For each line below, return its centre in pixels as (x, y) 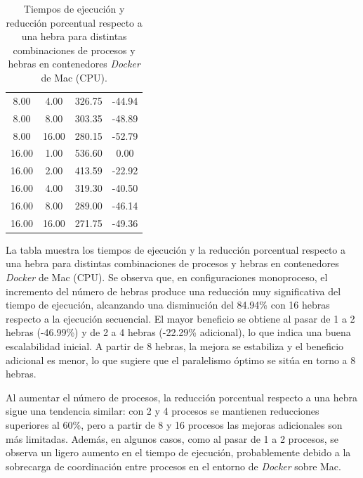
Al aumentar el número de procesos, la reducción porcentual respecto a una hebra (181, 397)
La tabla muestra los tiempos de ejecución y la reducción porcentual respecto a (176, 249)
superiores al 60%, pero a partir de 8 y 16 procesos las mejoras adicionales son (174, 424)
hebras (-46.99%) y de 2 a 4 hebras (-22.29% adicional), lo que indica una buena (178, 332)
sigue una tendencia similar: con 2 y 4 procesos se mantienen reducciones (163, 411)
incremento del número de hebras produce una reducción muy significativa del (173, 291)
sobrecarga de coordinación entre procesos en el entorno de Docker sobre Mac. (173, 466)
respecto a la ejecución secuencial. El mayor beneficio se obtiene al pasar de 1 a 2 (180, 318)
